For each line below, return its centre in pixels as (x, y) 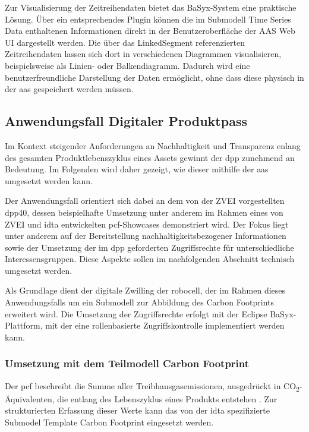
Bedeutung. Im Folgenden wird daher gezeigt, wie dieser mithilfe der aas (137, 169)
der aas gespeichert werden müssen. (69, 89)
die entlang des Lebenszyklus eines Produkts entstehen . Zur (167, 398)
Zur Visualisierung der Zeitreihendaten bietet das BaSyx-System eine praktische (151, 7)
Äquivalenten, (30, 398)
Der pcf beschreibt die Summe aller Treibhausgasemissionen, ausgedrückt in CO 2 (152, 386)
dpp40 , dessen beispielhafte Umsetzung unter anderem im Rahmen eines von (144, 212)
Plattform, (24, 325)
